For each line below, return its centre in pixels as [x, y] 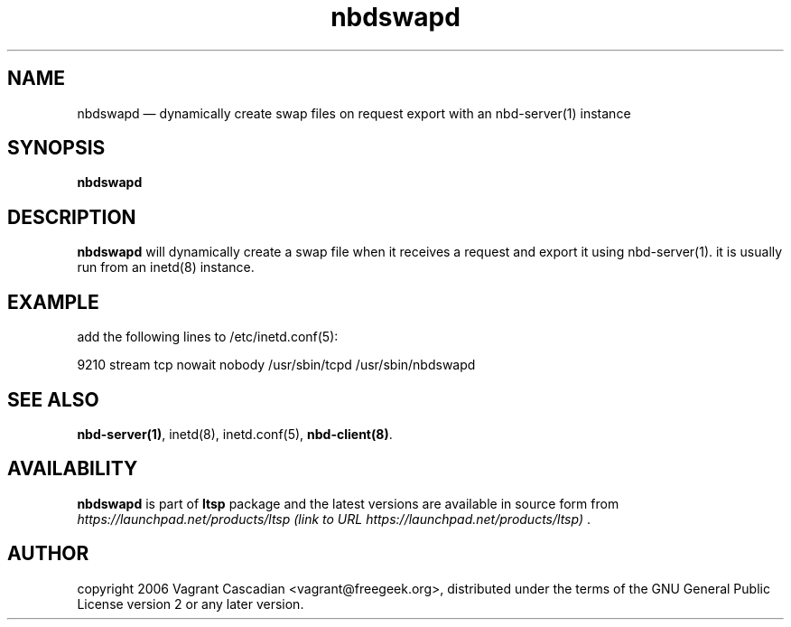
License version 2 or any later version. [191, 604]
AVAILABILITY [73, 469]
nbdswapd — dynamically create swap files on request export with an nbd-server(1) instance [354, 113]
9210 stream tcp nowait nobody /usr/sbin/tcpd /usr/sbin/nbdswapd [276, 365]
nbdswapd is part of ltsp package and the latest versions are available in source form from [348, 503]
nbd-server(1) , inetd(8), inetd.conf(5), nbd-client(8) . [235, 434]
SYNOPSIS [56, 148]
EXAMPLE [53, 302]
